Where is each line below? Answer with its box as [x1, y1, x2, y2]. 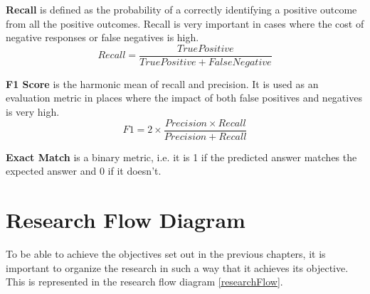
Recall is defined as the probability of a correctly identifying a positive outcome [6, 2, 357, 16]
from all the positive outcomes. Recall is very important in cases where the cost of [6, 16, 364, 31]
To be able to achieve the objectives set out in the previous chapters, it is [6, 246, 326, 261]
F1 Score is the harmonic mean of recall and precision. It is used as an [6, 76, 319, 91]
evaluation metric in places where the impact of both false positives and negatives [6, 90, 362, 105]
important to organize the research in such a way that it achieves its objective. [6, 260, 349, 275]
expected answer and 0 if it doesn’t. [6, 163, 162, 178]
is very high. [6, 104, 60, 119]
